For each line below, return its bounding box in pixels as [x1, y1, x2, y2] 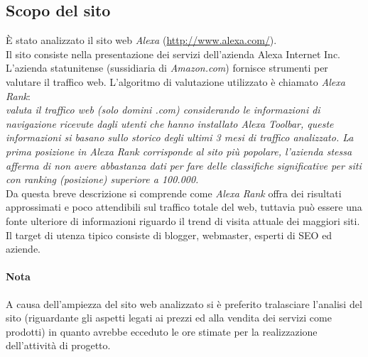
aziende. [6, 241, 40, 256]
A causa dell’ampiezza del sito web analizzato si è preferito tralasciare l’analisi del [6, 296, 362, 311]
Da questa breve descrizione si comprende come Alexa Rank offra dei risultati [6, 185, 342, 200]
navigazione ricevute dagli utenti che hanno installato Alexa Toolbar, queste [6, 116, 334, 131]
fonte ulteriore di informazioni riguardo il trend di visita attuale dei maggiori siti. [6, 213, 360, 228]
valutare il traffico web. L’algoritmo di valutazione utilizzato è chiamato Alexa [6, 74, 345, 89]
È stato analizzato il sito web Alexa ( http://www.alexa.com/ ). [6, 33, 277, 48]
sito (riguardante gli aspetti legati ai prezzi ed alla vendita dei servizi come [6, 310, 332, 325]
